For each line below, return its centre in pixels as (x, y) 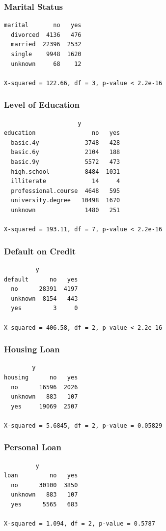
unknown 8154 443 (44, 298)
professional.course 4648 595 (66, 191)
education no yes (62, 133)
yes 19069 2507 (44, 406)
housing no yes (41, 377)
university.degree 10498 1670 (66, 201)
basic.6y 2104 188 (66, 152)
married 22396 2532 (46, 45)
